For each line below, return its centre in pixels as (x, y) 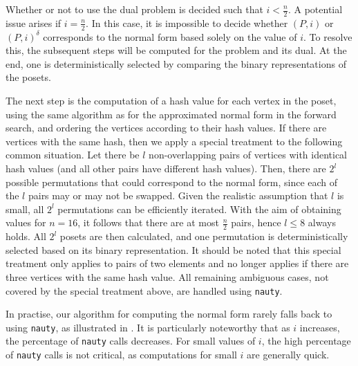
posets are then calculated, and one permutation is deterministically (204, 236)
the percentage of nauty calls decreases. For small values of (131, 341)
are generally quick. (288, 355)
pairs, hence (256, 222)
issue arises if (34, 22)
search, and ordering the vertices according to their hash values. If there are (166, 128)
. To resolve (328, 36)
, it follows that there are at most (148, 222)
